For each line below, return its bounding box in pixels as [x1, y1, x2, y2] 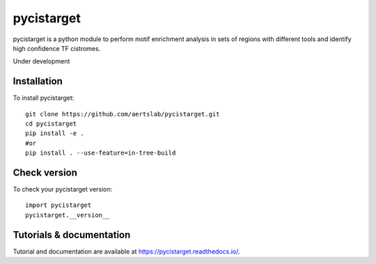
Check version [13, 167, 78, 178]
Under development [13, 57, 70, 65]
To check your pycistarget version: [13, 185, 113, 194]
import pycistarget [25, 201, 92, 209]
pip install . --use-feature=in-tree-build [25, 149, 176, 157]
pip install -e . [25, 130, 84, 137]
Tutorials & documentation [13, 228, 131, 240]
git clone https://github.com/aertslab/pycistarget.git [25, 110, 220, 118]
